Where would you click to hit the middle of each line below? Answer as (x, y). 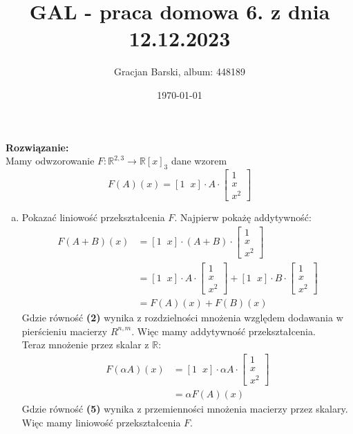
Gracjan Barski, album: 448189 (180, 72)
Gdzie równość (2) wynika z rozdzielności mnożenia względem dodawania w (182, 318)
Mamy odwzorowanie (50, 161)
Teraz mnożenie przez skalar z (85, 345)
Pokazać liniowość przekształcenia (93, 217)
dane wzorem (199, 161)
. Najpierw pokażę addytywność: (243, 217)
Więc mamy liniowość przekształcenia (101, 422)
